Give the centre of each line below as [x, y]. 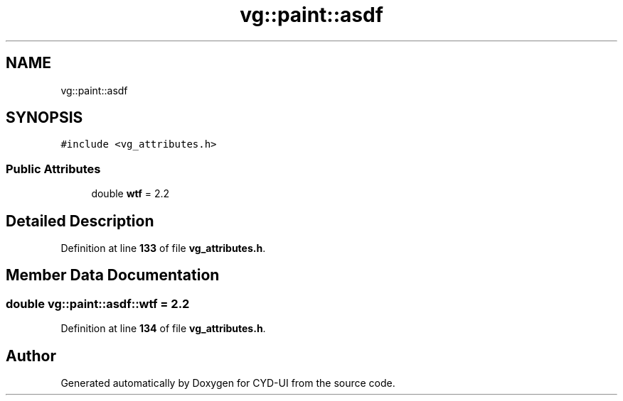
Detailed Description [80, 221]
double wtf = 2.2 [131, 194]
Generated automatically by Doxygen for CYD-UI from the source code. [228, 383]
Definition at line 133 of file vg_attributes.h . [163, 248]
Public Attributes [53, 169]
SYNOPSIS [44, 118]
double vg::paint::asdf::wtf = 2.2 [98, 303]
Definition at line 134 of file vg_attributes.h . [163, 329]
